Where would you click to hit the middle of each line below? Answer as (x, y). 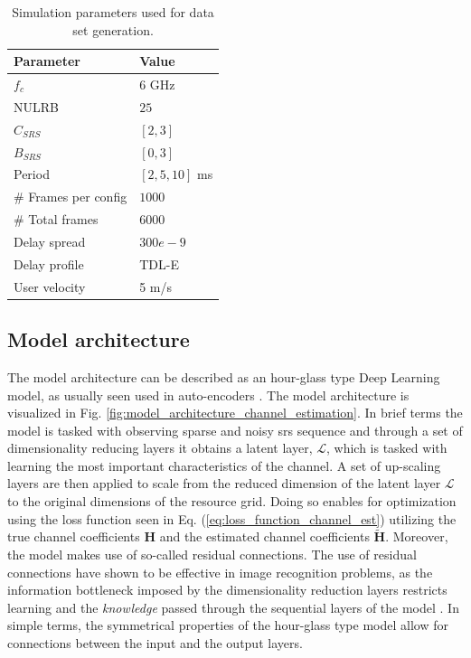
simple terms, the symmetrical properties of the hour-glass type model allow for (228, 625)
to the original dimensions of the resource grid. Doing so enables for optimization (232, 501)
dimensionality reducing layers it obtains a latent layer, (160, 448)
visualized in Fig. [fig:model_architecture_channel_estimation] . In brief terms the (235, 413)
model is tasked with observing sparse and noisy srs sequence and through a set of (235, 430)
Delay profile (49, 263)
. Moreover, (417, 536)
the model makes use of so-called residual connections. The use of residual (212, 555)
